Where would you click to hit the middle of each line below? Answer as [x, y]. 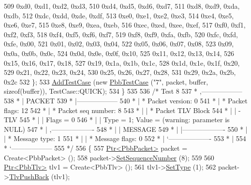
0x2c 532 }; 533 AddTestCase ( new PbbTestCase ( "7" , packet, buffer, [106, 81]
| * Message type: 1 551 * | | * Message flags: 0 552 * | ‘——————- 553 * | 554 [125, 138]
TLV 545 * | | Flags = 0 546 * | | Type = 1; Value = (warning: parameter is [117, 120]
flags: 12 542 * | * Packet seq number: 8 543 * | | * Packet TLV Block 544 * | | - [122, 110]
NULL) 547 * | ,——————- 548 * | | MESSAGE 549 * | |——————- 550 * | [126, 129]
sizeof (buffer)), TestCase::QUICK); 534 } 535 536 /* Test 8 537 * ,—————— [123, 91]
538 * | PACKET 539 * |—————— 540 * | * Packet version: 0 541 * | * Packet [126, 100]
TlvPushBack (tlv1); [39, 176]
